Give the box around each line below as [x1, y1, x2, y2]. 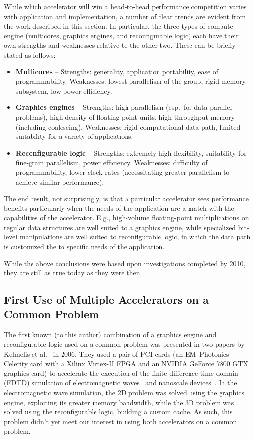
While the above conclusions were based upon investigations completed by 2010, [4, 258, 246, 268]
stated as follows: [4, 49, 56, 60]
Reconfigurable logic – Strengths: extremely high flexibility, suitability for [15, 147, 247, 158]
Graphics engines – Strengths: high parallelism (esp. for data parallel [15, 102, 232, 112]
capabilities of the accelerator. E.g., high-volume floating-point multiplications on [4, 212, 249, 223]
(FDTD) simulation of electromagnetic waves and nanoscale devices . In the [4, 377, 237, 388]
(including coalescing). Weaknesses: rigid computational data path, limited [15, 121, 241, 132]
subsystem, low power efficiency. [15, 85, 112, 96]
